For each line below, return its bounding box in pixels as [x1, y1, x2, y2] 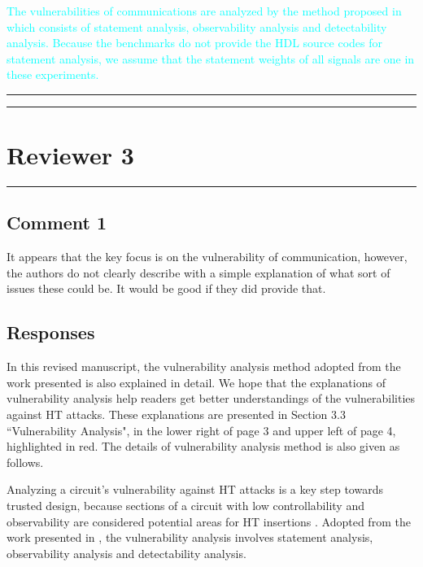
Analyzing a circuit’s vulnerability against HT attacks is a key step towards [7, 481, 383, 498]
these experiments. [7, 66, 99, 83]
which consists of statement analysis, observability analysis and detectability [7, 18, 387, 35]
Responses [7, 320, 95, 345]
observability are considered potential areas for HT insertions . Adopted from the [7, 512, 411, 530]
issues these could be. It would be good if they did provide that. [7, 280, 326, 297]
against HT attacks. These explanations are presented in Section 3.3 [7, 406, 346, 423]
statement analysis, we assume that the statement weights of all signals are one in [7, 50, 415, 67]
